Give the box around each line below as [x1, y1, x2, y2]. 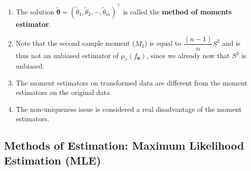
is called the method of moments [123, 6, 232, 16]
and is [222, 38, 241, 48]
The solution [15, 6, 54, 16]
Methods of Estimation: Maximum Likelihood [4, 138, 244, 153]
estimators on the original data [15, 87, 110, 97]
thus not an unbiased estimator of [15, 50, 119, 61]
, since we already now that [146, 50, 230, 61]
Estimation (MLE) [4, 152, 101, 168]
